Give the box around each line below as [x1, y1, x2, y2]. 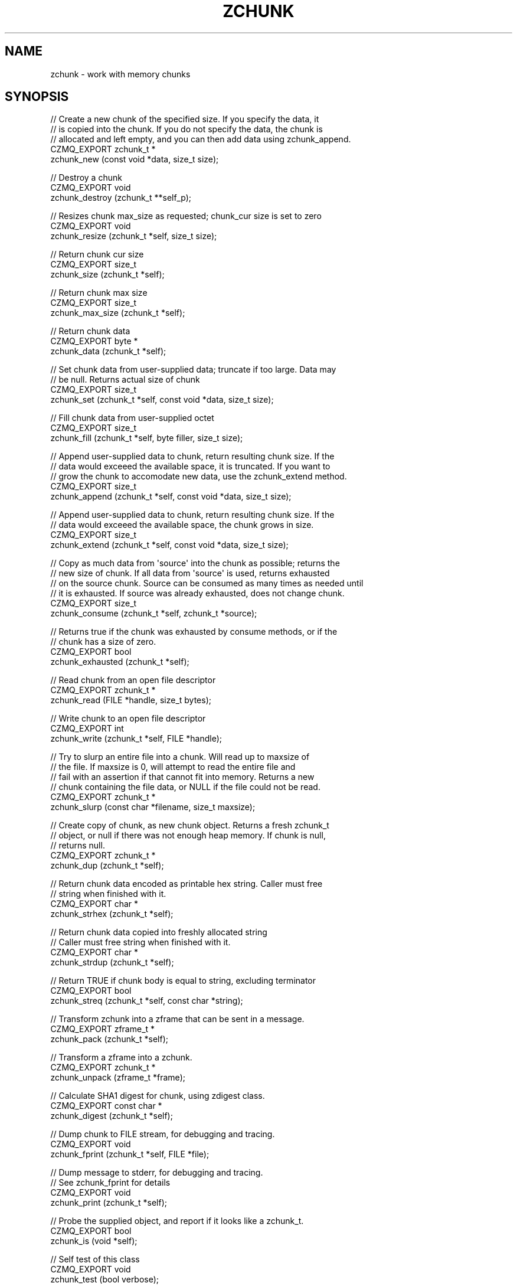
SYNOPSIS [5, 89, 69, 105]
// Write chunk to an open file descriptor [50, 713, 206, 724]
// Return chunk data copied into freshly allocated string [50, 927, 267, 938]
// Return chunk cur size [50, 249, 144, 260]
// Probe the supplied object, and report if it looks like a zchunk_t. [50, 1216, 304, 1226]
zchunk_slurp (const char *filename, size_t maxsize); [50, 802, 256, 812]
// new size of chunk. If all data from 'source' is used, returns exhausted [50, 568, 330, 579]
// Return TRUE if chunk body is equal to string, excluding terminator [50, 975, 316, 986]
